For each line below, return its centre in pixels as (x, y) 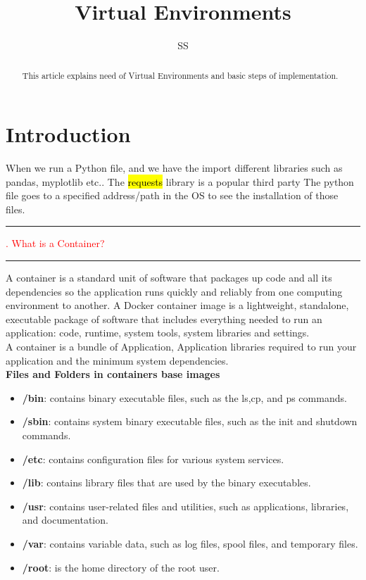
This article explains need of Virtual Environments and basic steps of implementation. (180, 75)
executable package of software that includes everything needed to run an (164, 319)
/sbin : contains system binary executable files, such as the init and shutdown (190, 421)
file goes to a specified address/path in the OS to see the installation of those (172, 195)
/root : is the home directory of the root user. (121, 567)
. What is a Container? (55, 243)
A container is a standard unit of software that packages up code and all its (169, 278)
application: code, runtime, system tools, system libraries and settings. (158, 333)
